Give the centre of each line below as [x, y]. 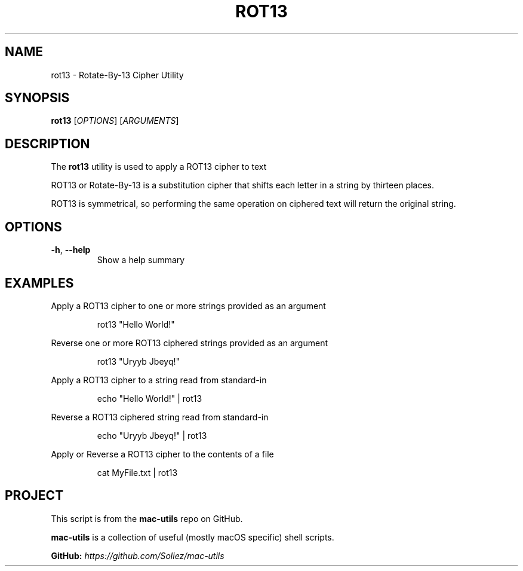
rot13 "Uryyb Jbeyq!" [138, 361]
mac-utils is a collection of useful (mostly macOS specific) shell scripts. [193, 537]
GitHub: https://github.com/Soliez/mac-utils [138, 555]
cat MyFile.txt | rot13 [137, 472]
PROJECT [34, 496]
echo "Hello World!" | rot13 [150, 398]
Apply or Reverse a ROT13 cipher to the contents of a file [162, 454]
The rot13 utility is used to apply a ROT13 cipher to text [159, 167]
